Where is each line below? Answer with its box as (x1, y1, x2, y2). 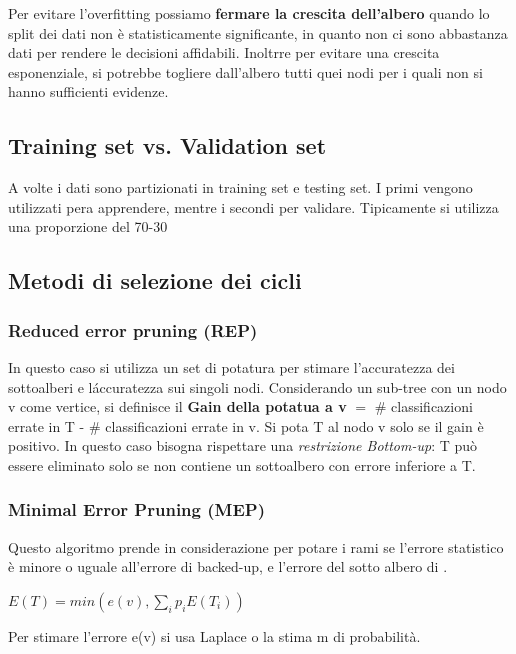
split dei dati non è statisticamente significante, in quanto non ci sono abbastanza (8, 22, 508, 43)
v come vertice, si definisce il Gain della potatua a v (8, 396, 347, 417)
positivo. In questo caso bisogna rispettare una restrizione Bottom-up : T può (8, 435, 478, 456)
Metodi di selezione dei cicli (8, 265, 302, 296)
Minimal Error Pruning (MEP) (8, 497, 265, 522)
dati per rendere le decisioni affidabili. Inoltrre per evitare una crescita (8, 42, 440, 63)
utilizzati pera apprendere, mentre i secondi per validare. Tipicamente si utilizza (8, 196, 499, 217)
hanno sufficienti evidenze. (8, 81, 169, 102)
